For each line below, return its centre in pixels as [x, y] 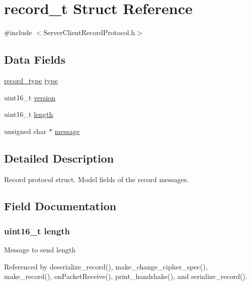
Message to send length [40, 250]
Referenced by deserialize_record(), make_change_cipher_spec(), [106, 266]
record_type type [31, 80]
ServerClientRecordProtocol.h [89, 32]
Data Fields [35, 59]
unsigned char [25, 131]
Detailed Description [59, 158]
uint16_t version [30, 97]
